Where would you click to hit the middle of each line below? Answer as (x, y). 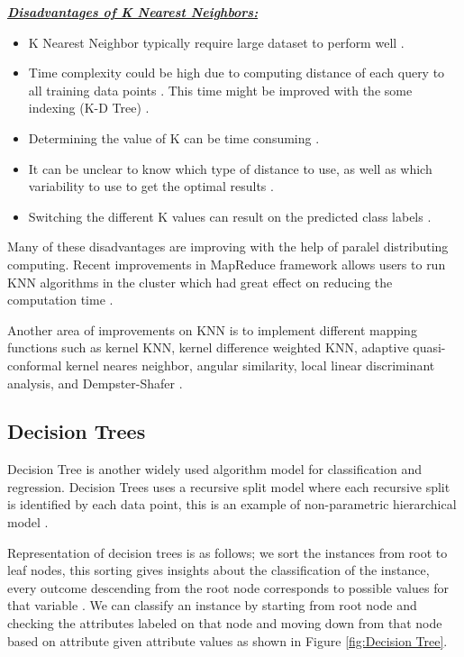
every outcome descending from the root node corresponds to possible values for (228, 587)
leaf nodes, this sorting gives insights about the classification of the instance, (218, 570)
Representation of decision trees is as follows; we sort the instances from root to (227, 552)
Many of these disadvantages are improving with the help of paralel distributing (228, 246)
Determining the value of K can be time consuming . (174, 137)
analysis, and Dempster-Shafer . (95, 383)
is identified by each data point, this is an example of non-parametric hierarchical (232, 504)
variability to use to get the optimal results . (151, 186)
